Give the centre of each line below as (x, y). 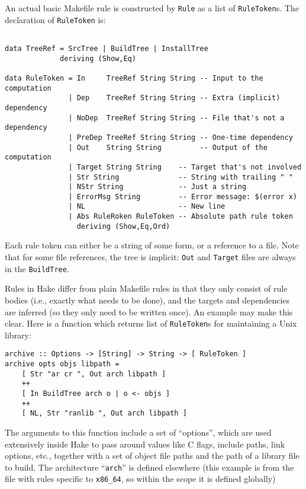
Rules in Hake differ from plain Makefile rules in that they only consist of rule (146, 288)
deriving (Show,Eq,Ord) (123, 226)
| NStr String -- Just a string (157, 187)
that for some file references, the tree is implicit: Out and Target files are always (150, 257)
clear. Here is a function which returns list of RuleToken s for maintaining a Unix (151, 323)
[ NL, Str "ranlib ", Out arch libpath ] (104, 413)
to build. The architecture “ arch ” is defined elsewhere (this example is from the (149, 467)
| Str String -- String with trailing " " (181, 177)
